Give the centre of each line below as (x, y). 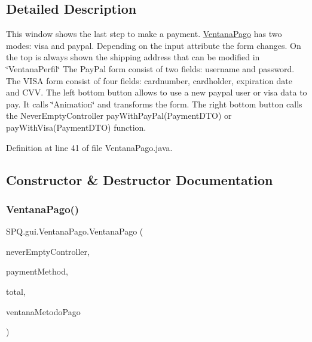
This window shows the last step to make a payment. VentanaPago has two (144, 34)
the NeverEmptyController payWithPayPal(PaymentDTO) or (119, 115)
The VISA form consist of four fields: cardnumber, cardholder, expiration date (149, 80)
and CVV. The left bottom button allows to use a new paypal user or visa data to (157, 92)
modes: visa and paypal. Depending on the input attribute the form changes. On (154, 45)
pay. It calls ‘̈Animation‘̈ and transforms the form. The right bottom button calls (154, 104)
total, (16, 291)
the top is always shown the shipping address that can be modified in (133, 57)
